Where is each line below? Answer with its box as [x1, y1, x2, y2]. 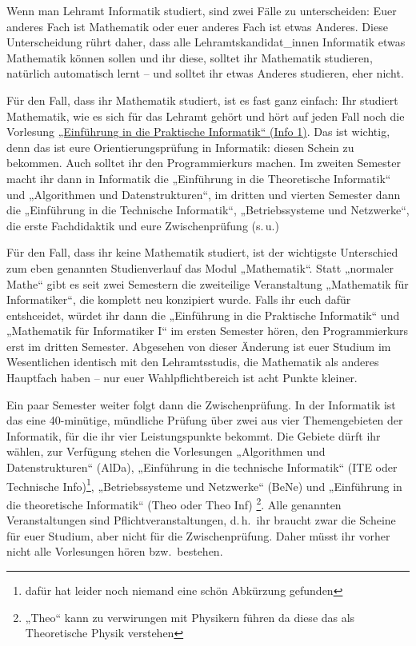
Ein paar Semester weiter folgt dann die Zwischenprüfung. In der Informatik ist [6, 396, 396, 413]
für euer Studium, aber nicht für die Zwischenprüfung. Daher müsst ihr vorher [6, 527, 390, 544]
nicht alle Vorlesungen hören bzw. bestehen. [6, 543, 223, 560]
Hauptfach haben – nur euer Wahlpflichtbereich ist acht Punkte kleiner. [6, 369, 358, 386]
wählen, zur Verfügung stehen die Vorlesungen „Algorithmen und [6, 443, 326, 460]
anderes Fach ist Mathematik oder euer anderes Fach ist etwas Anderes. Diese [6, 18, 388, 34]
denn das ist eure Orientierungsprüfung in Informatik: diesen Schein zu [6, 138, 354, 155]
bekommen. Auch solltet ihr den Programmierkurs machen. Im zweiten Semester [6, 154, 401, 171]
